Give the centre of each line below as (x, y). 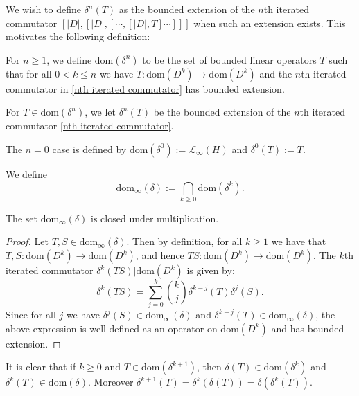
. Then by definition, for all (184, 241)
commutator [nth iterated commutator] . (90, 126)
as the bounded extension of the (187, 9)
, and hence (160, 255)
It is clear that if (41, 367)
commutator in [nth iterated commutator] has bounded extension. (145, 88)
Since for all (31, 315)
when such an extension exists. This (270, 22)
